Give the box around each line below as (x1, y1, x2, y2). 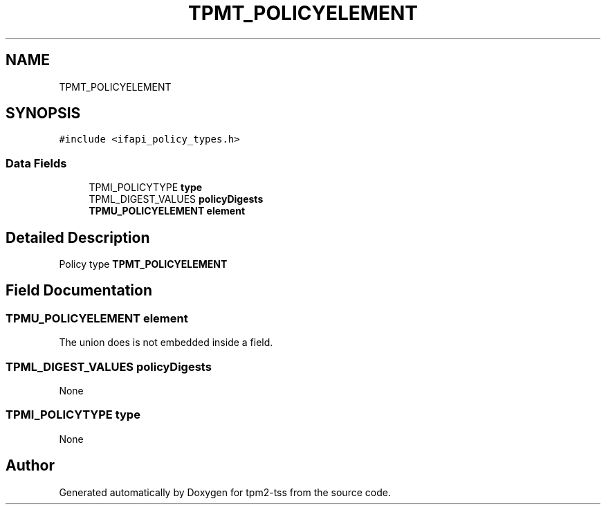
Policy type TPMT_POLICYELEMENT (59, 258, 228, 271)
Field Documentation (6, 282, 152, 300)
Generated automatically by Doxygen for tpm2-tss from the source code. (59, 486, 391, 498)
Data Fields (6, 156, 67, 170)
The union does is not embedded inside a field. (59, 336, 273, 349)
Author (6, 457, 55, 475)
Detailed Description (6, 228, 150, 246)
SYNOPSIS (6, 104, 81, 122)
